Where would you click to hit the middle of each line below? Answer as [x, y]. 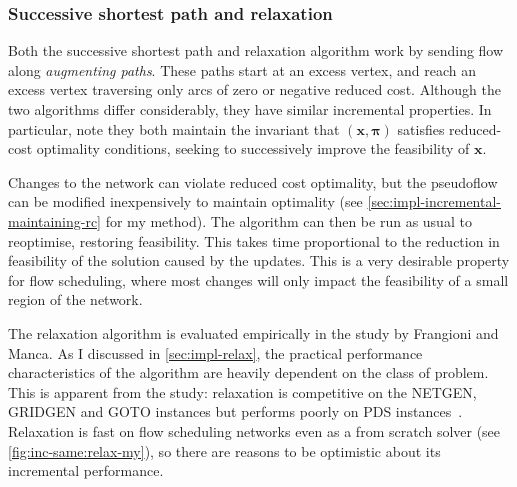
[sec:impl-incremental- [434, 201]
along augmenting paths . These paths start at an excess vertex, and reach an [242, 69]
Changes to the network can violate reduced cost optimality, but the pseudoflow [253, 181]
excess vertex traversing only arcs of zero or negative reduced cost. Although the [254, 89]
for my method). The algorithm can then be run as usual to [288, 220]
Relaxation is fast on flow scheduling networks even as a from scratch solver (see [254, 430]
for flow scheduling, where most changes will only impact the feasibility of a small [258, 279]
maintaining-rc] [55, 220]
